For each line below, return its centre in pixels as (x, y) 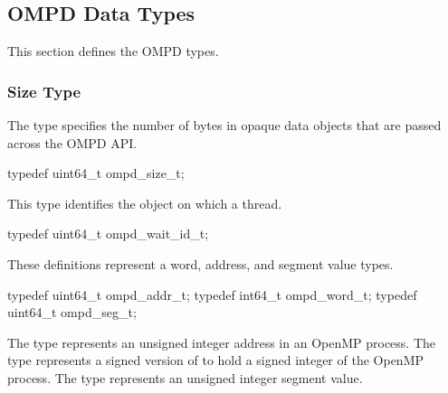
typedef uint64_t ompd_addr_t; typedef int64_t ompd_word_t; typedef (212, 294)
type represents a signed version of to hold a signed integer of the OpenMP (216, 360)
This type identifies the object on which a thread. (145, 203)
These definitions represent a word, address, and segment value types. (200, 263)
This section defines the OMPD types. (113, 51)
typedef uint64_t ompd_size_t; (96, 173)
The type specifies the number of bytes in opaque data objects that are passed (224, 125)
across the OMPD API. (72, 142)
